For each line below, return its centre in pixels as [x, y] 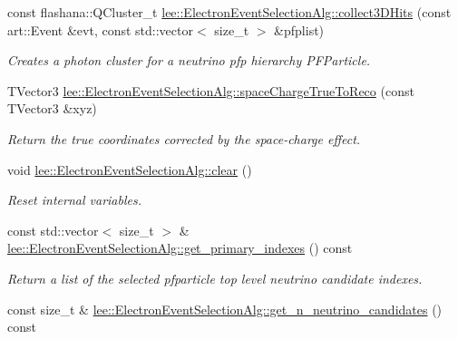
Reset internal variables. [74, 200]
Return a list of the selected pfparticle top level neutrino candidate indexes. [215, 278]
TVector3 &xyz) [52, 108]
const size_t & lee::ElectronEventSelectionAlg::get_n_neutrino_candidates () [225, 309]
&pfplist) [299, 29]
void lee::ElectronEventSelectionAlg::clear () [130, 169]
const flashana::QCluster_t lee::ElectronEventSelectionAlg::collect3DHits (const [229, 12]
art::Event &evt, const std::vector [100, 29]
